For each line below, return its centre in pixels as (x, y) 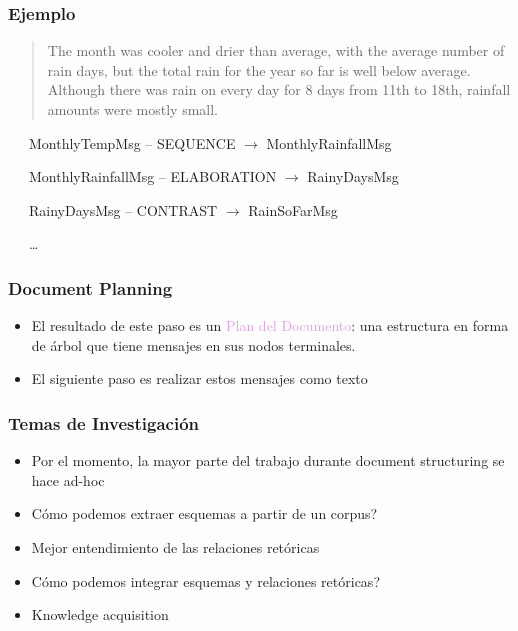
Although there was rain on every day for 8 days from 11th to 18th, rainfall (279, 89)
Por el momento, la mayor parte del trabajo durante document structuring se (268, 460)
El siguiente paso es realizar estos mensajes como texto (199, 378)
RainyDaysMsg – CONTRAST (123, 209)
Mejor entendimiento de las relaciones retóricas (175, 546)
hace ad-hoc (68, 479)
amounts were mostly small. (132, 109)
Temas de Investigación (104, 422)
